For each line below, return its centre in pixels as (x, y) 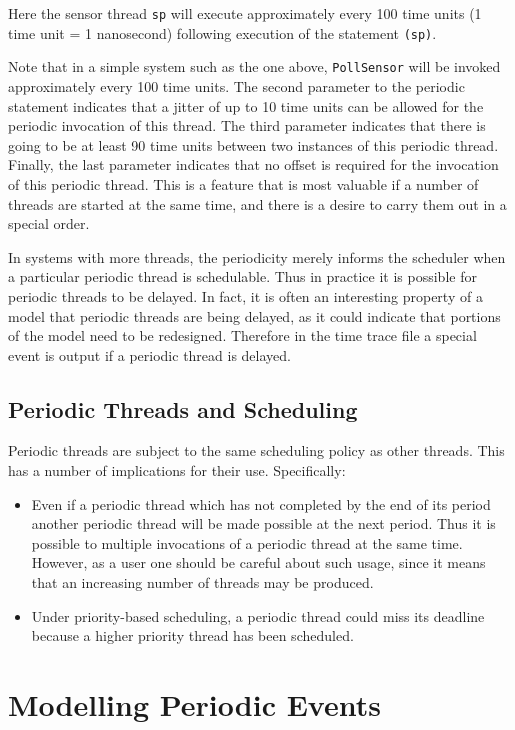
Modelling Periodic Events (194, 704)
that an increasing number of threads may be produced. (202, 582)
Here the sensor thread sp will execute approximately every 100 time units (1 (245, 13)
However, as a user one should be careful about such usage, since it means (258, 562)
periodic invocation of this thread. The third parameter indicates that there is (247, 125)
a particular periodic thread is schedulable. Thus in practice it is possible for (242, 276)
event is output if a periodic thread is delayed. (149, 354)
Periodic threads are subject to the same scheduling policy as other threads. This (256, 450)
